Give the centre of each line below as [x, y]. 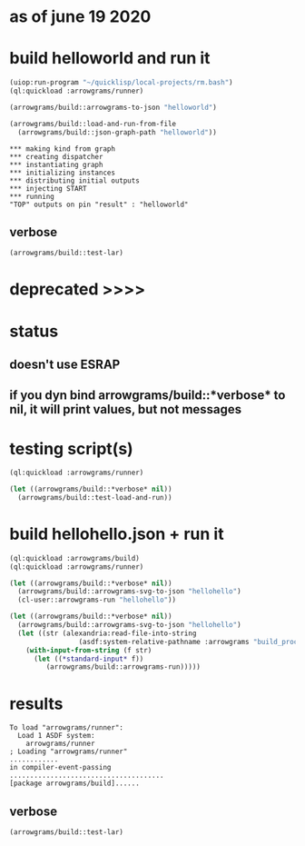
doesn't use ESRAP [65, 364]
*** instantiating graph [56, 164]
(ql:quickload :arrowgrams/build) [75, 558]
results [36, 704]
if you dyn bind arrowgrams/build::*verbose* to [148, 396]
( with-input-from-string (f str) [89, 650]
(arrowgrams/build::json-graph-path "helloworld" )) [118, 132]
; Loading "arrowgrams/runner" [69, 751]
